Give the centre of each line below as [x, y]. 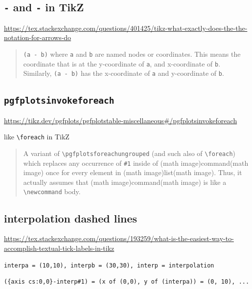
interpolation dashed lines [71, 218]
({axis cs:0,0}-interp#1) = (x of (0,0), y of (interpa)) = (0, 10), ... [127, 282]
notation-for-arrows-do [38, 37]
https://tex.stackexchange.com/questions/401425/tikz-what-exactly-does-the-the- [126, 28]
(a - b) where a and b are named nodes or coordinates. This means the [132, 54]
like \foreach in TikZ [37, 137]
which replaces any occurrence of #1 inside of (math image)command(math [136, 163]
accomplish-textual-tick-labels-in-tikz [59, 248]
